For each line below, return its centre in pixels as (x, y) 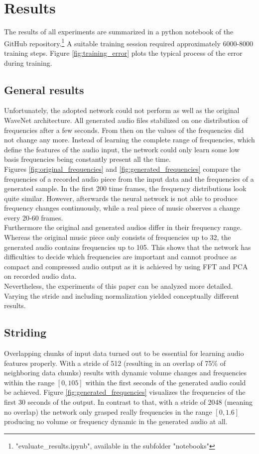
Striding (25, 332)
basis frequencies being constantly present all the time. (87, 159)
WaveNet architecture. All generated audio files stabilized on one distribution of (126, 120)
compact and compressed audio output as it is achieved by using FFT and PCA (126, 266)
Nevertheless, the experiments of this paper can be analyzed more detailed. (119, 286)
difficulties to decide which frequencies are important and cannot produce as (121, 257)
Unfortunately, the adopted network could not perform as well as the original (122, 110)
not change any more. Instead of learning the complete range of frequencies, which (129, 140)
